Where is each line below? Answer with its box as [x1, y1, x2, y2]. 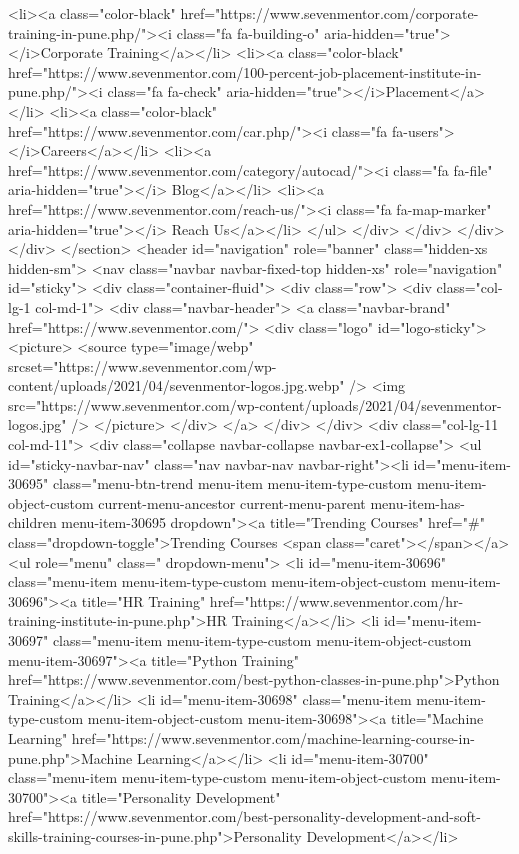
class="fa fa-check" [107, 81, 222, 102]
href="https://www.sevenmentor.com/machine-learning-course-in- [71, 727, 475, 748]
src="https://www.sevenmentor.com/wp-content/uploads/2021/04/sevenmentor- [8, 394, 502, 415]
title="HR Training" [81, 590, 206, 611]
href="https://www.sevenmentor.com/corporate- [180, 3, 479, 23]
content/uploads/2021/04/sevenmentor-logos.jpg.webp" [8, 375, 345, 396]
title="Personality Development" [81, 786, 281, 807]
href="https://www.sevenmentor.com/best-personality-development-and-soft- [8, 806, 481, 827]
